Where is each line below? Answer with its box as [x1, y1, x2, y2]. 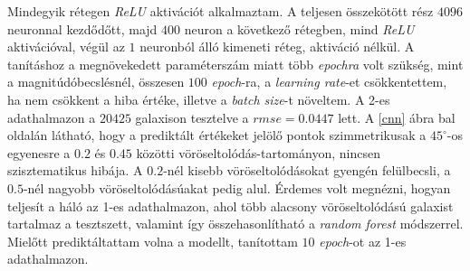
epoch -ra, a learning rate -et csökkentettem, [211, 72, 447, 91]
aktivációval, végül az [7, 37, 125, 56]
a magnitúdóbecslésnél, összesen [7, 72, 185, 91]
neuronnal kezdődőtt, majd [7, 19, 158, 38]
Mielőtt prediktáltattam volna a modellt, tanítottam [7, 231, 298, 250]
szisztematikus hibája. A [7, 161, 143, 180]
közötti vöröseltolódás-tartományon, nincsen [136, 143, 380, 162]
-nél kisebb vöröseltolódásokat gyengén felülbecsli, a [163, 161, 451, 180]
